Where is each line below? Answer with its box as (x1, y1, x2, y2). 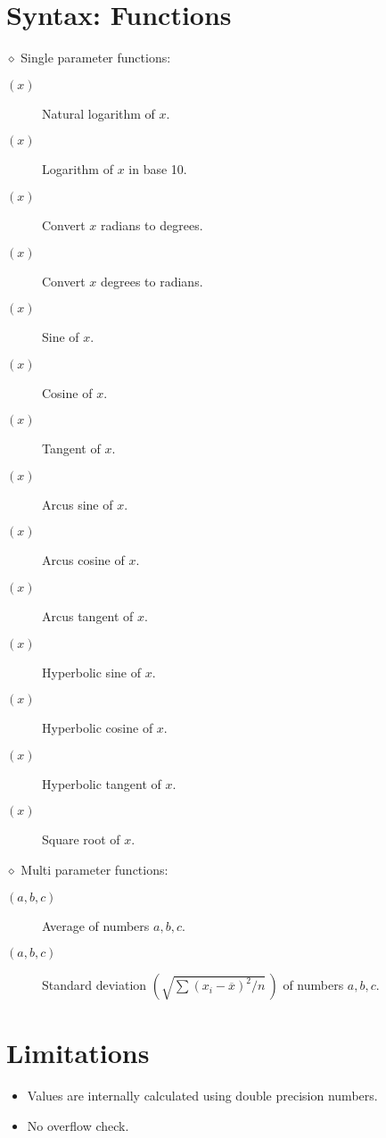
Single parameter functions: (21, 48, 171, 67)
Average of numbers (42, 916, 150, 934)
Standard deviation (42, 976, 147, 994)
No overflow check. (27, 1116, 129, 1134)
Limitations (6, 1034, 150, 1071)
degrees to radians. (100, 271, 203, 290)
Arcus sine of (42, 494, 113, 513)
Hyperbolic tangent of (42, 774, 161, 793)
